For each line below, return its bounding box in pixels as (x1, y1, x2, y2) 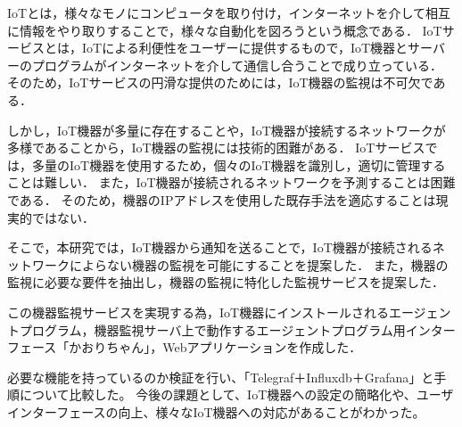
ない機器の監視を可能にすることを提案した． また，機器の (106, 255, 449, 274)
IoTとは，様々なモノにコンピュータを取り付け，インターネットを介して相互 (7, 4, 451, 21)
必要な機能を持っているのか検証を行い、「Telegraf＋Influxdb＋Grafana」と (7, 367, 434, 386)
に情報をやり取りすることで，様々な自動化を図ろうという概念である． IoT (7, 21, 442, 39)
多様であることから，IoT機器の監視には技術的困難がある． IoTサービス (7, 138, 425, 157)
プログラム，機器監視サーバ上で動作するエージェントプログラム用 (19, 320, 406, 339)
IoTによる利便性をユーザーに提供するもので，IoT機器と (81, 38, 408, 57)
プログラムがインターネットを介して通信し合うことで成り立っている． (31, 55, 443, 74)
